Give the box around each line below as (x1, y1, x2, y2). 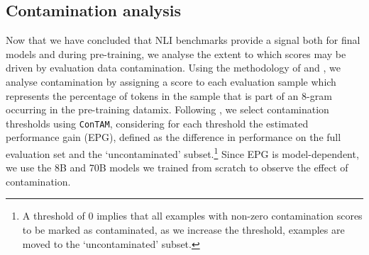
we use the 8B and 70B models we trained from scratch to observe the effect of (6, 160, 348, 175)
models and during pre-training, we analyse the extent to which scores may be (6, 46, 346, 61)
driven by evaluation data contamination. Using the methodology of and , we (6, 60, 341, 75)
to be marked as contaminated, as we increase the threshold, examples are (22, 222, 345, 237)
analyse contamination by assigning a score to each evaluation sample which (6, 74, 336, 89)
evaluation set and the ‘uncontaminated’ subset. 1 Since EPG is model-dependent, (6, 144, 359, 161)
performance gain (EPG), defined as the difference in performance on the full (6, 130, 341, 144)
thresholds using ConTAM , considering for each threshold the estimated (6, 115, 309, 130)
